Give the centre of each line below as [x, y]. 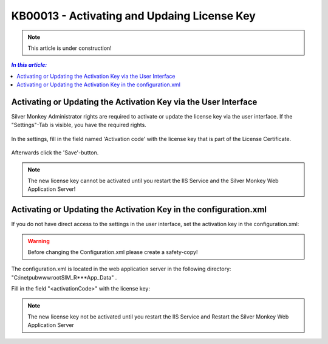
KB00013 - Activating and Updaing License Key [134, 16]
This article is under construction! [70, 48]
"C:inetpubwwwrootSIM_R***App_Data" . [64, 277]
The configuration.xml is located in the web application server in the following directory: [121, 269]
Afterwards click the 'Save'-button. [55, 153]
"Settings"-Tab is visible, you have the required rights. [79, 125]
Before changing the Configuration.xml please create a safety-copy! [113, 252]
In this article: [29, 65]
